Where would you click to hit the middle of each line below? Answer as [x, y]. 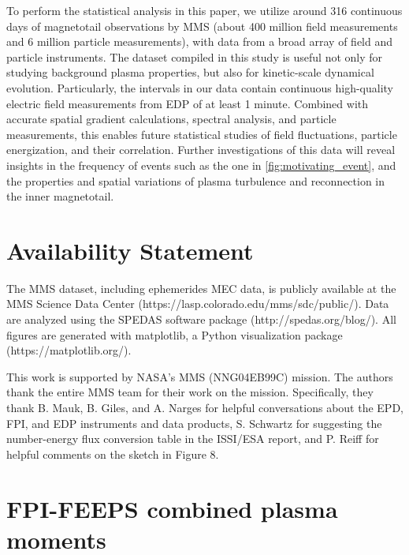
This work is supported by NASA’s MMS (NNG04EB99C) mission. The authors [200, 376]
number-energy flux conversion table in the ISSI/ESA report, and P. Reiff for [193, 439]
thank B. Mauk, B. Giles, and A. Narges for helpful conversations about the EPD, [205, 407]
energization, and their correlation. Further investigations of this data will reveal [201, 150]
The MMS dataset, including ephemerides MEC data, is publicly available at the [201, 288]
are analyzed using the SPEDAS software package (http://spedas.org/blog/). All [201, 319]
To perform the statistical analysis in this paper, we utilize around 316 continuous [204, 10]
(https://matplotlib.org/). [69, 350]
